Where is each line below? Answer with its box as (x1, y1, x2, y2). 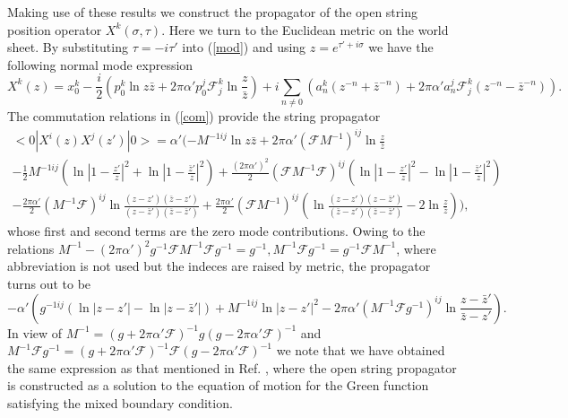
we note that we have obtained (276, 341, 445, 360)
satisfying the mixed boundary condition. (7, 393, 233, 412)
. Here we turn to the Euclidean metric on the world (161, 20, 449, 39)
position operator (7, 20, 102, 39)
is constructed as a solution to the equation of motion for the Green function (7, 376, 429, 395)
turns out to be (7, 274, 91, 293)
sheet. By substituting (7, 38, 128, 57)
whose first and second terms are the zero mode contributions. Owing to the (7, 222, 426, 240)
